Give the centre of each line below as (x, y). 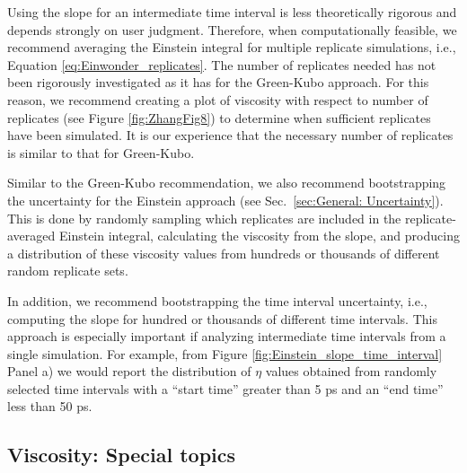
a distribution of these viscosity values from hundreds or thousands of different (224, 253)
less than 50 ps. (50, 406)
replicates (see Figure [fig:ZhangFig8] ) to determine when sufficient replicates (219, 117)
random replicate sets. (68, 271)
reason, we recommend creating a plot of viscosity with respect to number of (218, 99)
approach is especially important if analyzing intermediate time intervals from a (227, 336)
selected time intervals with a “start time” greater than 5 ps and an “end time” (225, 388)
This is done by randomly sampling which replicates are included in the (204, 218)
